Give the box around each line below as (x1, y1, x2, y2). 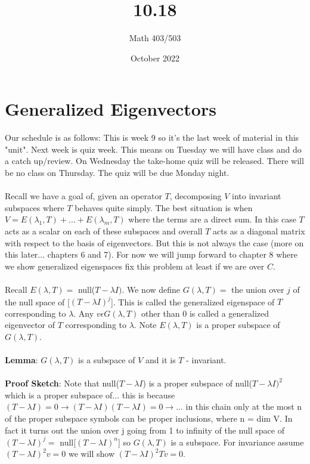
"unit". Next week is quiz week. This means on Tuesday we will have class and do (5, 143, 302, 155)
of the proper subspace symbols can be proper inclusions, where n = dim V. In (5, 412, 293, 424)
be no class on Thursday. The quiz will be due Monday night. (5, 166, 230, 179)
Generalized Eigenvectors (5, 97, 216, 121)
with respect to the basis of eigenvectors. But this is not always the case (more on (5, 236, 304, 249)
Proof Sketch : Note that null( (5, 377, 119, 389)
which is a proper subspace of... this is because (5, 388, 175, 401)
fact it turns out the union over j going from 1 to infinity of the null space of (5, 423, 284, 436)
